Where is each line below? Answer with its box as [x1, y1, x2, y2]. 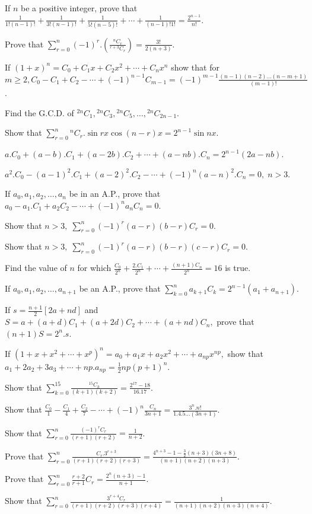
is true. [225, 261, 251, 274]
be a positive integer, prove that [21, 2, 138, 14]
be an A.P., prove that [79, 282, 161, 295]
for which [77, 261, 112, 274]
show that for [171, 60, 219, 73]
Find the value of [5, 261, 67, 274]
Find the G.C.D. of [5, 106, 74, 119]
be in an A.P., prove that [69, 187, 161, 200]
